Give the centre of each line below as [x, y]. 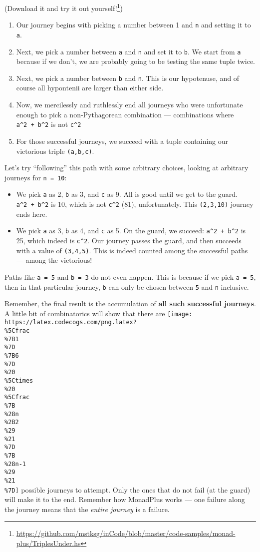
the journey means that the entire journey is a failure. [87, 509]
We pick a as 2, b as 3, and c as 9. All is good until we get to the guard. [127, 194]
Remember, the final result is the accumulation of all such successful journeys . [130, 303]
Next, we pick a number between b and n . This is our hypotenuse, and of [128, 78]
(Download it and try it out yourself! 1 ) [64, 7]
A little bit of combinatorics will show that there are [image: [99, 313]
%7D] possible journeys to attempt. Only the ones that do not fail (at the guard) [128, 489]
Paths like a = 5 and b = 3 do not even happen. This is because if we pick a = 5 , [130, 276]
